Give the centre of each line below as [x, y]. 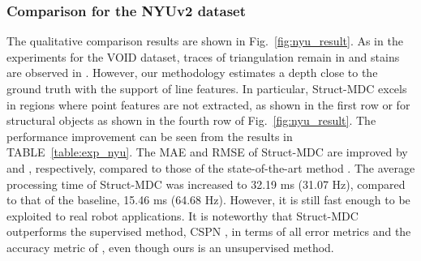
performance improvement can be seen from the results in [150, 136]
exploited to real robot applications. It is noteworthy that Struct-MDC [183, 215]
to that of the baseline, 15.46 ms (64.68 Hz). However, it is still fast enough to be [208, 200]
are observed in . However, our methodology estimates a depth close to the [192, 73]
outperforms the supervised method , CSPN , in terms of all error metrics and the [209, 231]
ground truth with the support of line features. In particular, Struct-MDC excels [207, 88]
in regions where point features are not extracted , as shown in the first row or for [208, 104]
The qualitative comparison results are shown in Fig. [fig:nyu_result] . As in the [205, 41]
